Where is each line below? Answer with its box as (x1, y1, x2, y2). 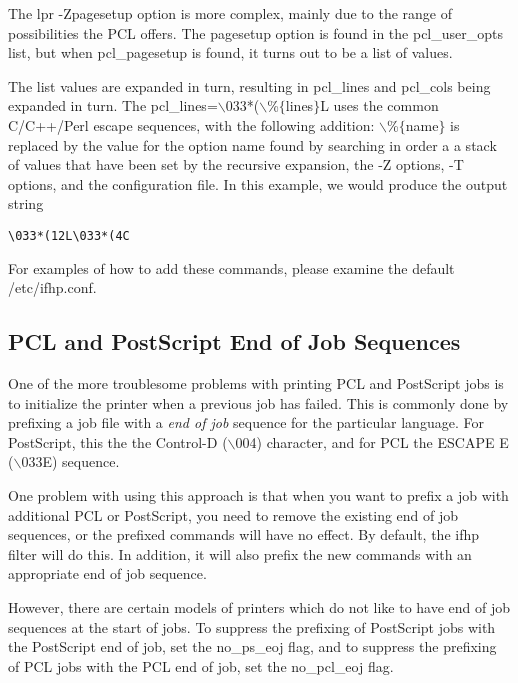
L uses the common (320, 95, 439, 116)
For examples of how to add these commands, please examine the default (8, 257, 455, 278)
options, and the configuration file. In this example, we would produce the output (8, 173, 508, 194)
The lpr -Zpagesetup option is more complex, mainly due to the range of (8, 3, 453, 23)
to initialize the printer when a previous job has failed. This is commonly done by (8, 392, 509, 413)
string (8, 193, 44, 214)
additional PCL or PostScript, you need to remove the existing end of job (8, 504, 459, 525)
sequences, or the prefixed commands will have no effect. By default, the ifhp (8, 524, 480, 545)
